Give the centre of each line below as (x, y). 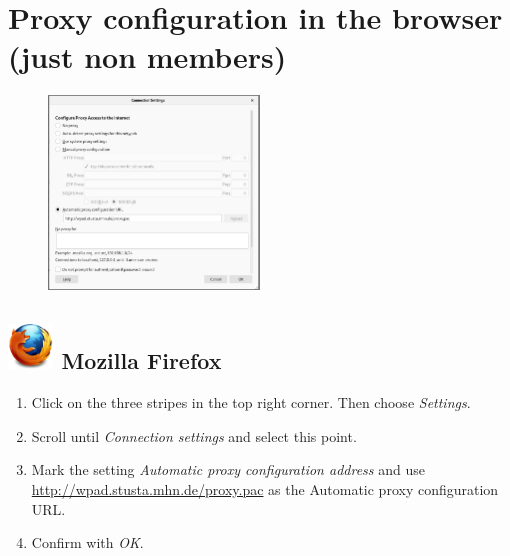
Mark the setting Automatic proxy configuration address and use (228, 469)
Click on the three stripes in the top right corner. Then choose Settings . (251, 402)
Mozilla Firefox (141, 360)
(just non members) (147, 56)
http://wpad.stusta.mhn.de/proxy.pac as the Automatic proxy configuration (265, 489)
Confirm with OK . (87, 542)
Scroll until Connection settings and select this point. (194, 435)
